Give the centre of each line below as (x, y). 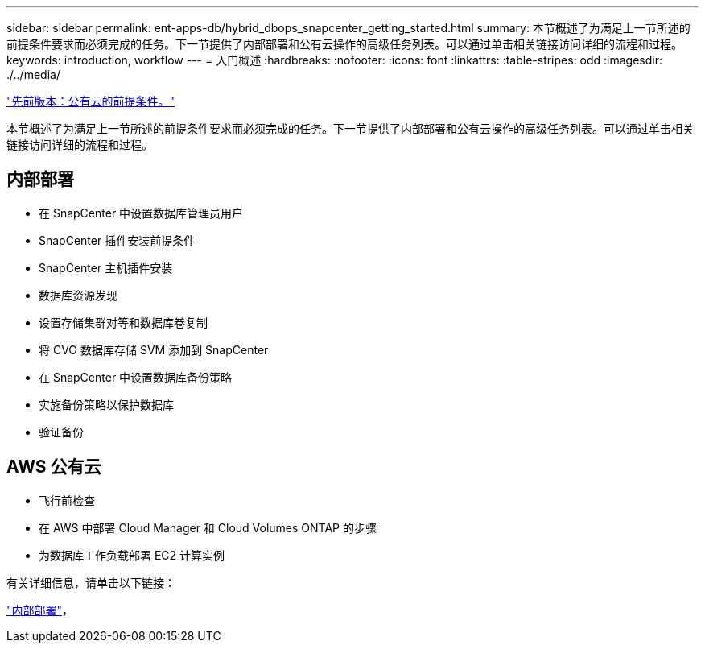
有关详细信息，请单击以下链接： (91, 582)
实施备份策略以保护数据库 (106, 404)
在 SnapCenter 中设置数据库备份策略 (136, 377)
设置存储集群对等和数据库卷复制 (123, 322)
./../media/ (33, 74)
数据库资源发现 (78, 295)
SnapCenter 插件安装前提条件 (117, 240)
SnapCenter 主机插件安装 (106, 267)
